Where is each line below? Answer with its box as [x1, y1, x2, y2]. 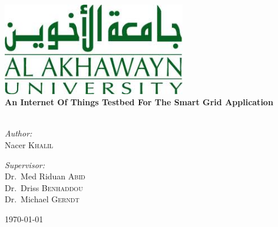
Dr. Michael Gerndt [5, 193, 80, 205]
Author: [5, 127, 32, 139]
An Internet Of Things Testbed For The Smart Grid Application [5, 96, 273, 108]
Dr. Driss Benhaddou [5, 181, 83, 193]
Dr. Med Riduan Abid [5, 170, 85, 182]
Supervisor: [5, 158, 45, 171]
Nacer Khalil [5, 139, 54, 151]
